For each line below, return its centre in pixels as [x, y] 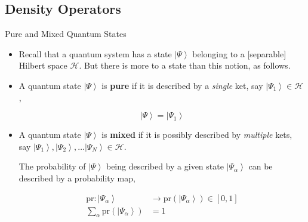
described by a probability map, [77, 178]
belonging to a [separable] [239, 53]
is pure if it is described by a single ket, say [182, 85]
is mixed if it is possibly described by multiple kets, [197, 135]
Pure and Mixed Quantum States [66, 34]
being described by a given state [165, 166]
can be [261, 166]
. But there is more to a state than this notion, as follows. [185, 65]
